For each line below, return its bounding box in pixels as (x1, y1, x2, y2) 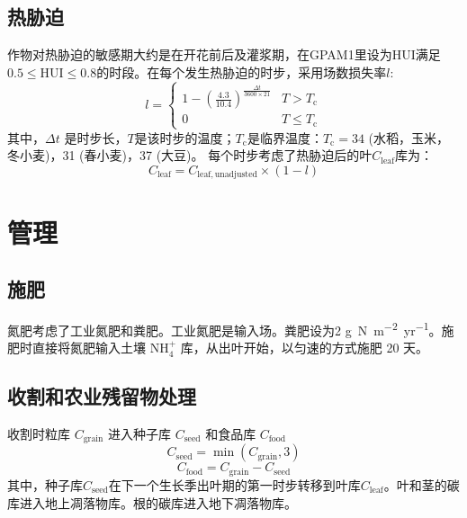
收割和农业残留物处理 (7, 382, 196, 410)
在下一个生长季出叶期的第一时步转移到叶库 (108, 475, 361, 494)
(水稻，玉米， (368, 128, 450, 147)
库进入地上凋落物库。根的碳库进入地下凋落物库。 (7, 493, 297, 512)
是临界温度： (247, 128, 323, 147)
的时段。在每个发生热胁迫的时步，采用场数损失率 (96, 62, 387, 81)
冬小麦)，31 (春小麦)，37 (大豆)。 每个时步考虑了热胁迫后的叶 (7, 146, 373, 165)
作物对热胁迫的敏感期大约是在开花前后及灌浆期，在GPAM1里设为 (7, 45, 392, 64)
